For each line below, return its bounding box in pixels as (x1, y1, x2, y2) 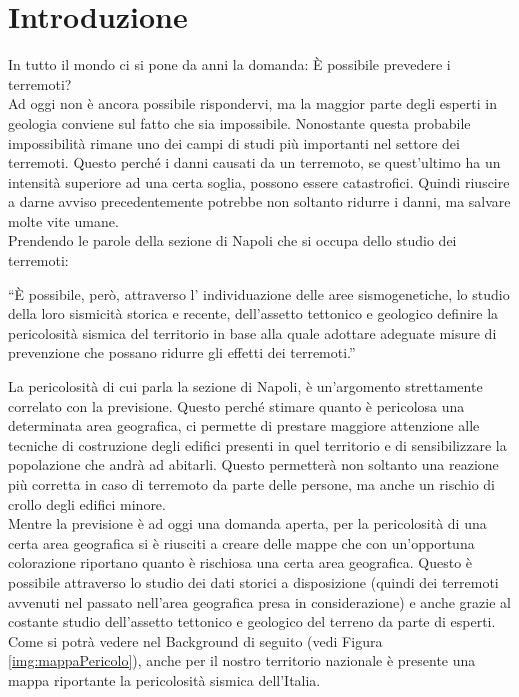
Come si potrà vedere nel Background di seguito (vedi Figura (8, 630, 383, 651)
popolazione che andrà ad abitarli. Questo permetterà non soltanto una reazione (8, 454, 499, 475)
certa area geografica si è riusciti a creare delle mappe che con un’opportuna (8, 532, 475, 553)
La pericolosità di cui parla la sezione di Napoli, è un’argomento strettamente (8, 376, 483, 397)
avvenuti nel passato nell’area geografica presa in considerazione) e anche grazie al (8, 591, 511, 612)
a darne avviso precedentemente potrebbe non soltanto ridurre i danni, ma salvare (8, 191, 511, 212)
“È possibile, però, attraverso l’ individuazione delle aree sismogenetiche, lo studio (8, 283, 510, 304)
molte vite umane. (8, 210, 119, 231)
